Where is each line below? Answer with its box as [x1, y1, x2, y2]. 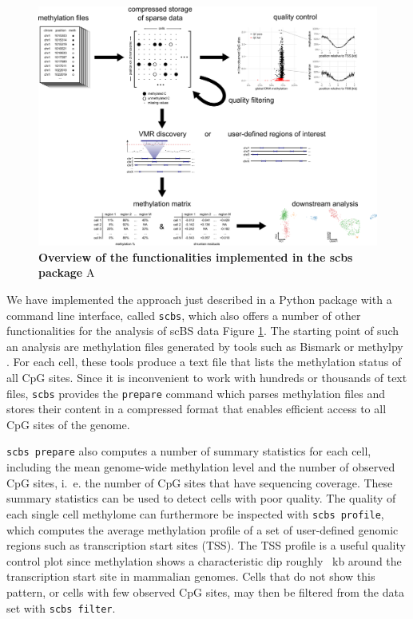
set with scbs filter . [6, 599, 116, 616]
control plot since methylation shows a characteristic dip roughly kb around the [6, 552, 402, 569]
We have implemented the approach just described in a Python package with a [6, 290, 392, 307]
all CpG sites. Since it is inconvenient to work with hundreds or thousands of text [6, 369, 407, 385]
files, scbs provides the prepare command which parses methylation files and [6, 384, 385, 401]
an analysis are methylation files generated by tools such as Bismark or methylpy [6, 337, 403, 354]
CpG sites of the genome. [6, 416, 130, 432]
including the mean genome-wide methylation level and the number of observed [6, 459, 395, 475]
